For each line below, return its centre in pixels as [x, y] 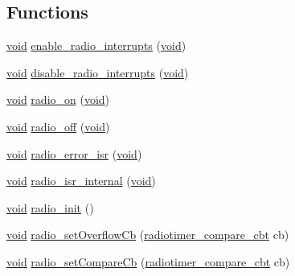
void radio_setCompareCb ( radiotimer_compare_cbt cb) [148, 261]
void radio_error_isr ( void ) [74, 153]
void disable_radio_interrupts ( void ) [98, 72]
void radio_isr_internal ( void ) [81, 181]
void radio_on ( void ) [58, 99]
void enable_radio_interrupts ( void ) [96, 45]
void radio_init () [50, 207]
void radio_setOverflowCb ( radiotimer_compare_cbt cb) [148, 235]
